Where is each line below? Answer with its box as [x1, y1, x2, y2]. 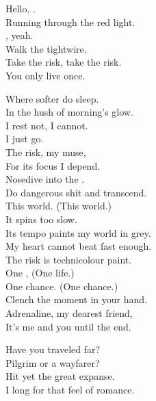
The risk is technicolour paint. [5, 252, 132, 266]
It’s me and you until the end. [5, 319, 131, 333]
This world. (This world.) [5, 198, 112, 213]
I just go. [5, 131, 44, 146]
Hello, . [5, 1, 36, 15]
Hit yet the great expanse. [5, 369, 115, 383]
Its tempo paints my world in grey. [5, 225, 151, 240]
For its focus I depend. [5, 158, 101, 172]
